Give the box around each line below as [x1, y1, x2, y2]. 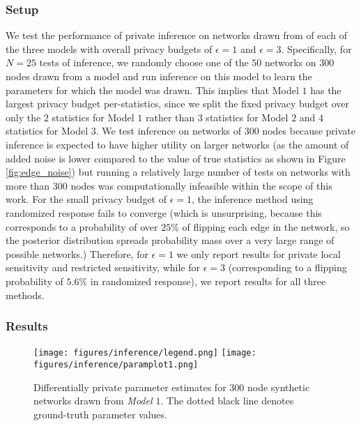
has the [310, 82, 341, 97]
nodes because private [262, 123, 355, 138]
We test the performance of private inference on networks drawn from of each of [6, 28, 348, 43]
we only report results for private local [176, 246, 341, 261]
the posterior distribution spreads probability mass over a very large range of [6, 233, 335, 248]
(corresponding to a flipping [228, 260, 347, 275]
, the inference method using [192, 192, 314, 206]
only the [6, 109, 41, 124]
